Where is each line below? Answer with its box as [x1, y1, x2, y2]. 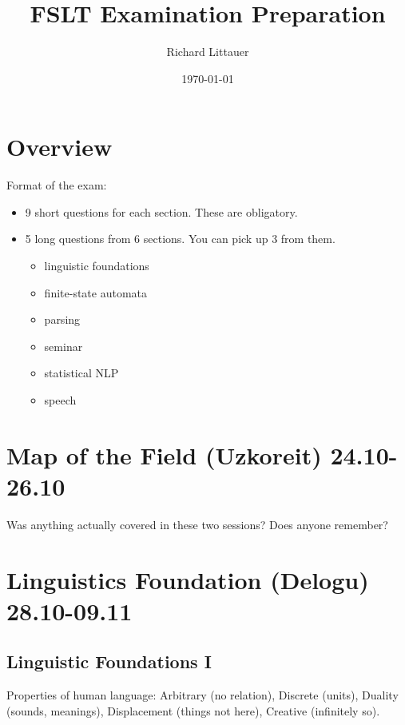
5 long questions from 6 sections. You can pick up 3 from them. [25, 230, 336, 247]
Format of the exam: [6, 177, 107, 193]
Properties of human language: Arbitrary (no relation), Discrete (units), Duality [6, 687, 399, 703]
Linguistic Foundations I [6, 649, 212, 674]
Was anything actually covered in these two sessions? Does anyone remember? [6, 516, 388, 532]
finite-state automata [44, 284, 148, 301]
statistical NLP [44, 364, 119, 381]
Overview [6, 130, 113, 163]
